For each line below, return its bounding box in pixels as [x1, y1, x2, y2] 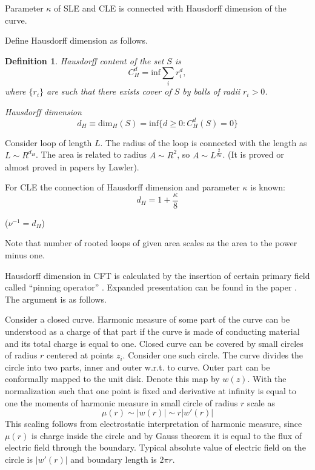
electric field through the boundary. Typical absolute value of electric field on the [5, 441, 306, 454]
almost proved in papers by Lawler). [5, 160, 139, 173]
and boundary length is [70, 452, 157, 465]
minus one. [5, 248, 45, 261]
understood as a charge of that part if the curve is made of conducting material [5, 324, 300, 337]
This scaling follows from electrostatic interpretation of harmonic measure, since [5, 417, 302, 430]
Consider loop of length [5, 136, 92, 149]
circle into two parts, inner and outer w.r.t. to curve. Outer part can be [5, 360, 270, 373]
